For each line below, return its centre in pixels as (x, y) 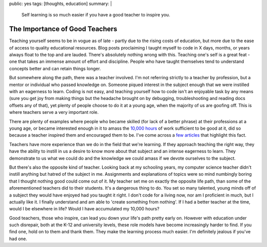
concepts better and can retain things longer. (55, 68)
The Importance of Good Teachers (63, 29)
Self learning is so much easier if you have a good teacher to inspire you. (96, 15)
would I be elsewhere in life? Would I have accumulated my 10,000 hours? (84, 209)
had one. (18, 239)
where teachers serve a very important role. (54, 112)
